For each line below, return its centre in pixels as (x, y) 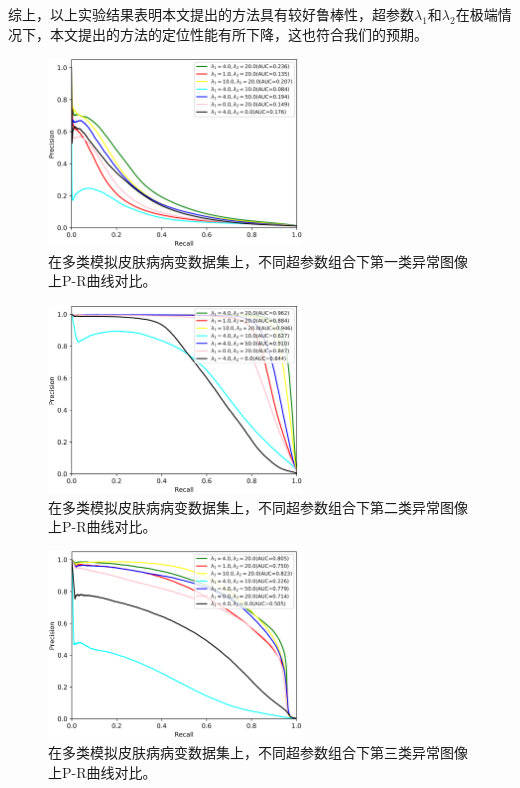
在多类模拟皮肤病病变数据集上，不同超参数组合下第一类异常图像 (258, 260)
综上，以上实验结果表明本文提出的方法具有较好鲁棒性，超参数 (211, 14)
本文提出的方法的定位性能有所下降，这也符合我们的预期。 (238, 33)
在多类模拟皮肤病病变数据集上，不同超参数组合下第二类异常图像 (258, 506)
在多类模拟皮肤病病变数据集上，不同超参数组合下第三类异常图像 (258, 752)
